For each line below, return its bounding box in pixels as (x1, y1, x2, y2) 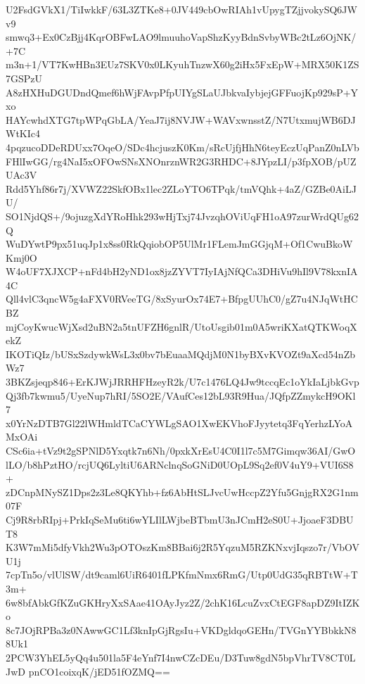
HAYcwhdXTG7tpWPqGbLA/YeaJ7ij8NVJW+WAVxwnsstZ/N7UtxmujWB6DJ (6, 112, 356, 127)
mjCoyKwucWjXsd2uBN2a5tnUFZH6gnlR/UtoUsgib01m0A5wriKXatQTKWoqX (6, 319, 357, 334)
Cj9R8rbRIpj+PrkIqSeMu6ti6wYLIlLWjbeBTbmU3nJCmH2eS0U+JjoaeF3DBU (6, 512, 354, 526)
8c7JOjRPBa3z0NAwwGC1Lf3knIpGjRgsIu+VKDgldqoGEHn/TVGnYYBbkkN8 (6, 622, 357, 637)
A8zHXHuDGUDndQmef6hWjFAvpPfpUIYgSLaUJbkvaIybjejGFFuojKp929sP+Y (6, 84, 359, 99)
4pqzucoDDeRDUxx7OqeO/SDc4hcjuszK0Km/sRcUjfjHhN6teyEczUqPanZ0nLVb (6, 139, 359, 154)
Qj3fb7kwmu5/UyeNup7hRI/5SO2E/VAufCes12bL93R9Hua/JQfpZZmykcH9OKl (6, 388, 356, 403)
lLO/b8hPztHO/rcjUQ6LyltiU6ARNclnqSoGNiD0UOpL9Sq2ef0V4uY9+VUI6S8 (6, 457, 354, 471)
